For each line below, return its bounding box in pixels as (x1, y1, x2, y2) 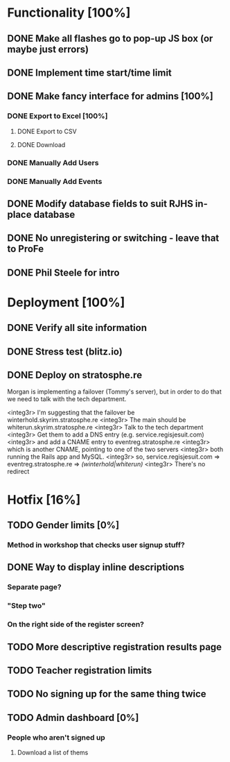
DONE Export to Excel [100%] (7, 111, 108, 121)
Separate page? (7, 582, 62, 592)
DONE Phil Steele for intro (7, 266, 120, 278)
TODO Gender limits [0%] (7, 519, 120, 532)
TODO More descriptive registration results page (7, 641, 222, 653)
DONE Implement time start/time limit (7, 67, 172, 78)
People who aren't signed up (7, 732, 105, 742)
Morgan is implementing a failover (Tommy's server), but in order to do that (7, 387, 222, 396)
